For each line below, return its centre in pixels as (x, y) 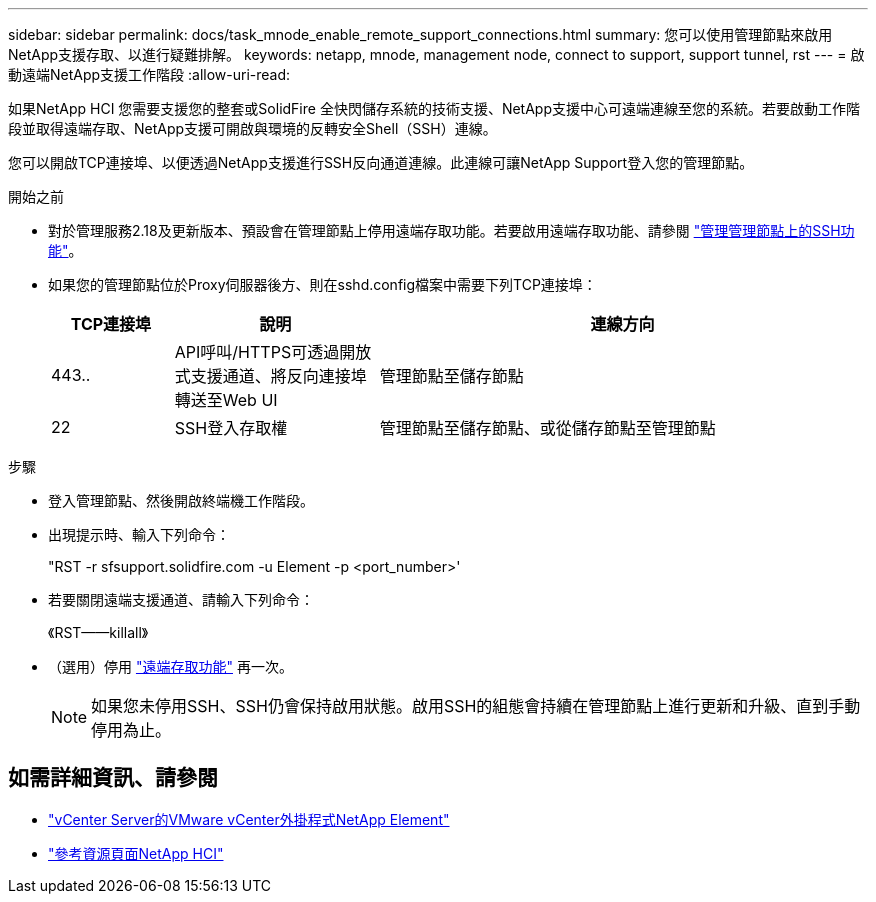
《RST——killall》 (98, 632)
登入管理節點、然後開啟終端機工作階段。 (181, 500)
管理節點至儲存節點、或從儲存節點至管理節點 (547, 428)
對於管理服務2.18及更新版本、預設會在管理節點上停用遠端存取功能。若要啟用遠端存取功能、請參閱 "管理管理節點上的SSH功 (451, 230)
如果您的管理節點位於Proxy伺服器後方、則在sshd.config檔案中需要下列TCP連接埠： (322, 284)
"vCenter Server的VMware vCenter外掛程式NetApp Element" (249, 819)
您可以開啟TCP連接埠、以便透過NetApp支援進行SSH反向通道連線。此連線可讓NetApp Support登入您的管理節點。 (381, 162)
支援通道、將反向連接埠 (278, 376)
